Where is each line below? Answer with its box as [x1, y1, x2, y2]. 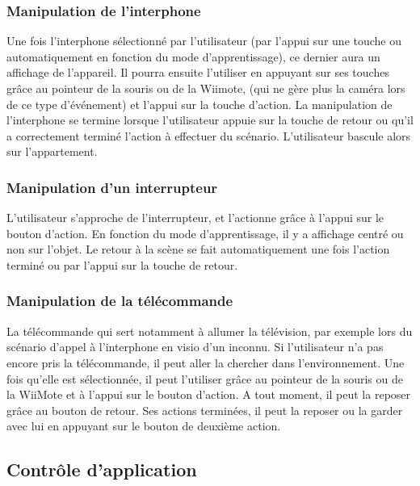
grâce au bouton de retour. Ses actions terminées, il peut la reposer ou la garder [6, 401, 403, 418]
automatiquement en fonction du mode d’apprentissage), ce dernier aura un [6, 48, 380, 65]
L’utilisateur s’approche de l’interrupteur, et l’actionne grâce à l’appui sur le [6, 209, 384, 226]
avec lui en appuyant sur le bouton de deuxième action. [6, 417, 281, 434]
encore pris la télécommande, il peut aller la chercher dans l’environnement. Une [6, 354, 405, 371]
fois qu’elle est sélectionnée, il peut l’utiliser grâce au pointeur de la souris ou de [6, 370, 403, 387]
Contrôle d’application [6, 457, 197, 482]
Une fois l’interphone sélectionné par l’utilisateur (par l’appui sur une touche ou [6, 32, 402, 49]
